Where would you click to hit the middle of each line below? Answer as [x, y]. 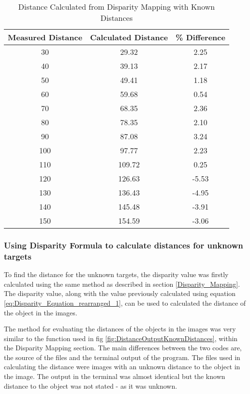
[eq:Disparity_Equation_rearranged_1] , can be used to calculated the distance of [125, 303]
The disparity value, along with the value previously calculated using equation [120, 293]
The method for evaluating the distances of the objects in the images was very [120, 329]
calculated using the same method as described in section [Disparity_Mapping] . [122, 284]
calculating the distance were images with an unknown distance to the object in [122, 367]
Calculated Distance [129, 37]
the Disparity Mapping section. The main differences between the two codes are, [123, 348]
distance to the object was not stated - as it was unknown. [91, 386]
